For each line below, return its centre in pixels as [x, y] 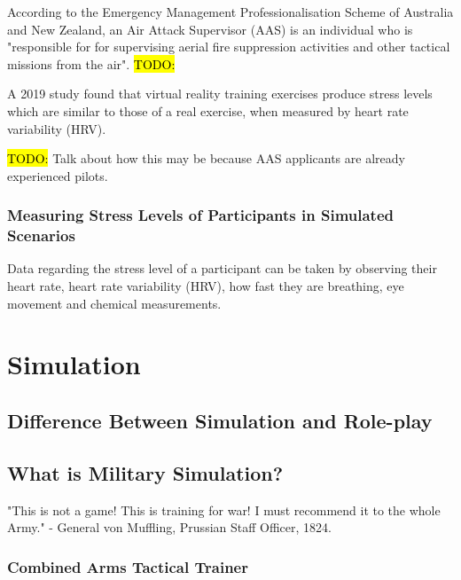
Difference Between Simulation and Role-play [220, 421]
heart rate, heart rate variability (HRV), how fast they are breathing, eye [206, 286]
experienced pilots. [58, 175]
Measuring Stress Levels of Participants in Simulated [201, 215]
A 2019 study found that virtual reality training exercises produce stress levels [220, 94]
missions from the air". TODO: [91, 63]
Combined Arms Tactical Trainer [128, 566]
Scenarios [41, 235]
